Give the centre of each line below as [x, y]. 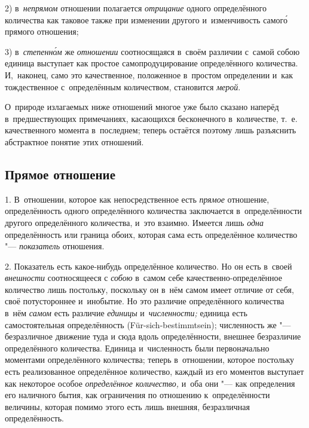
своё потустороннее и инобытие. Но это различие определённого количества [145, 301]
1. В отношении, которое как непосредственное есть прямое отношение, [137, 199]
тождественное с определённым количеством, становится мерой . [123, 86]
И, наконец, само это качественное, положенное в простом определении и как [149, 74]
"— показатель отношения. [55, 246]
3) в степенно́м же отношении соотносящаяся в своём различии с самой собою [152, 51]
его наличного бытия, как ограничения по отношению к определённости [137, 395]
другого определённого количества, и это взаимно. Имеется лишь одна [134, 222]
